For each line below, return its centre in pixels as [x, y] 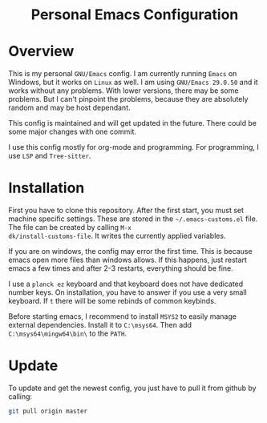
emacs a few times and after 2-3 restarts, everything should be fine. [121, 268]
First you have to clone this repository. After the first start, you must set [126, 211]
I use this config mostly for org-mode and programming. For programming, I [133, 147]
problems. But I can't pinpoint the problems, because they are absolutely [128, 99]
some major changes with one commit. [73, 132]
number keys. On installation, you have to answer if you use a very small [127, 292]
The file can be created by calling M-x [70, 228]
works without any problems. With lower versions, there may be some [123, 91]
